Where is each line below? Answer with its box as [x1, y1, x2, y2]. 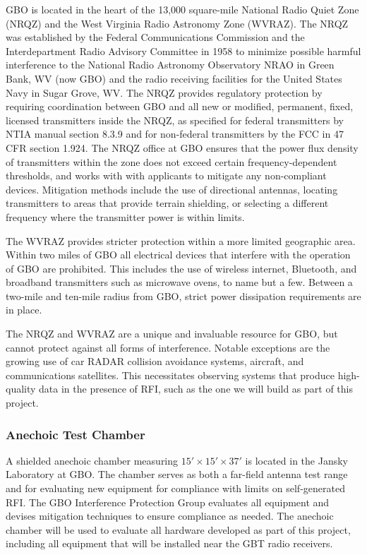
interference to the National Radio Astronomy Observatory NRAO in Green [6, 57, 335, 72]
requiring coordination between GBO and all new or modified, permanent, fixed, [6, 99, 354, 114]
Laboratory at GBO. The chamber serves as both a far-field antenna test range [6, 467, 348, 482]
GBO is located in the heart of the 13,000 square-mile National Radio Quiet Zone [6, 2, 359, 16]
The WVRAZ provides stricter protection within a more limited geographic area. [6, 233, 356, 248]
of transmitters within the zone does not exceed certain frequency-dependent [6, 154, 337, 169]
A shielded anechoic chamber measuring [6, 453, 179, 467]
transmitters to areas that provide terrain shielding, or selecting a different [6, 196, 329, 210]
